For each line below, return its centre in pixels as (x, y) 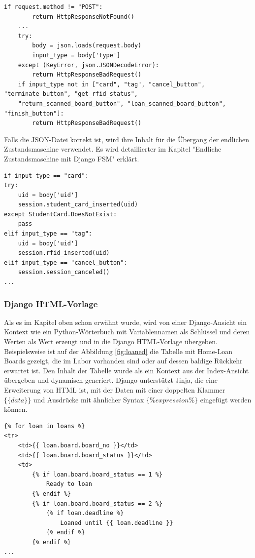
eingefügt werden (226, 399)
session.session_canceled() (64, 272)
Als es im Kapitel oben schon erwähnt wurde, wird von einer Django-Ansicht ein (125, 322)
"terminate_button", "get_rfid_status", (71, 94)
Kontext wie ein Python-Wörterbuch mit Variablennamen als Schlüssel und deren (127, 332)
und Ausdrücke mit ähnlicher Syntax (89, 399)
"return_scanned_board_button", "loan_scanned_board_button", (122, 103)
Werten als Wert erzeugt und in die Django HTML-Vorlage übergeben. (111, 341)
